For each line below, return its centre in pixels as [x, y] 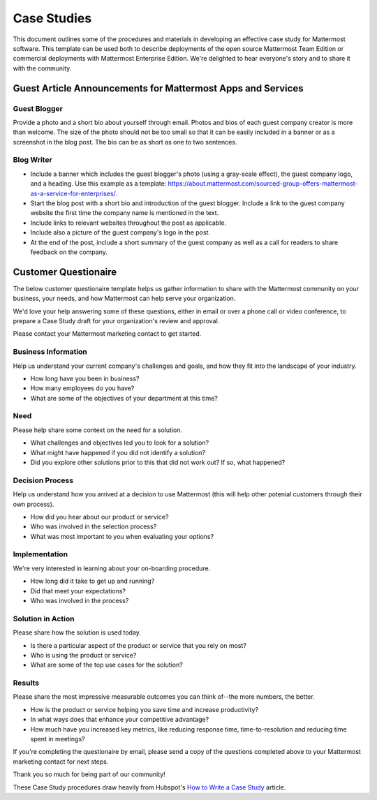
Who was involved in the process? [80, 601]
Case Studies [52, 18]
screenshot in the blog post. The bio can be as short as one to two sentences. [125, 142]
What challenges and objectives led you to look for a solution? [120, 443]
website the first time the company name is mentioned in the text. [125, 213]
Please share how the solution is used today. [77, 632]
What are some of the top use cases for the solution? [106, 665]
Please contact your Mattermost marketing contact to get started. [107, 334]
